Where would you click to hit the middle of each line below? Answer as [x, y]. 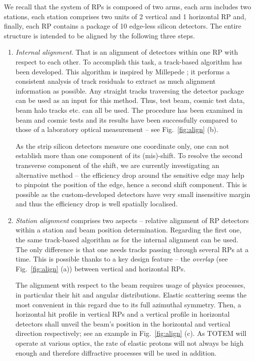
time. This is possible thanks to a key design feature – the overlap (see [122, 259]
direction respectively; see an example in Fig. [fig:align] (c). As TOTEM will [131, 333]
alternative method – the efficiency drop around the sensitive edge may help [130, 175]
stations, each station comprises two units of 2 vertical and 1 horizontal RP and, [125, 16]
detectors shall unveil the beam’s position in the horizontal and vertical [123, 323]
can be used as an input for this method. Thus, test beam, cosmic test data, [130, 100]
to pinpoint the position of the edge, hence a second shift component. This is [131, 184]
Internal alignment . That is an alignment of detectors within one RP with [127, 52]
